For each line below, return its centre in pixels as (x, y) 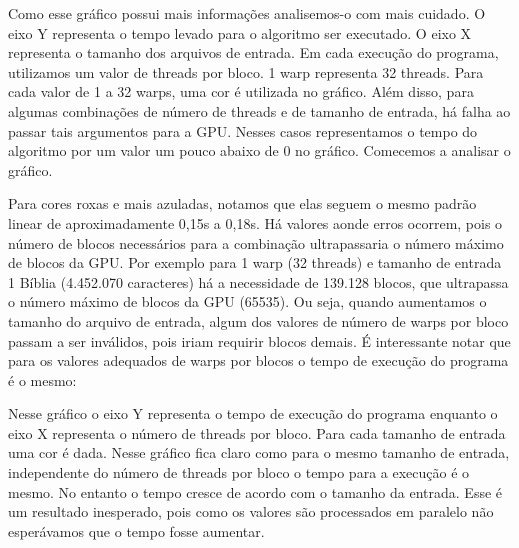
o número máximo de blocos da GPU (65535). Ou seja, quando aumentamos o (247, 301)
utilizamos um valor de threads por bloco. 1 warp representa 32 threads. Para (246, 71)
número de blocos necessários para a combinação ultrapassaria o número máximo (256, 242)
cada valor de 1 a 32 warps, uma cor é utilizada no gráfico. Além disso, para (241, 91)
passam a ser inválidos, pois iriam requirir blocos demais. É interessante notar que (259, 340)
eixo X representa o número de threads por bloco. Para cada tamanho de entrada (257, 432)
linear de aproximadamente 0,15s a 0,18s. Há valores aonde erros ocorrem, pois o (255, 222)
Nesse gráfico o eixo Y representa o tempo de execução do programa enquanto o (253, 413)
